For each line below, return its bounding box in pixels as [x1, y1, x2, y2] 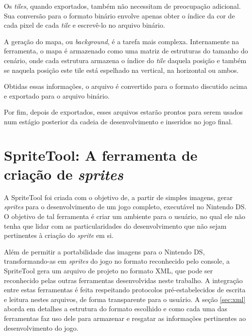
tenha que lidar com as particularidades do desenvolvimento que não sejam [4, 220, 227, 231]
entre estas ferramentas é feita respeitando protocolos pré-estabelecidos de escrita [4, 285, 246, 295]
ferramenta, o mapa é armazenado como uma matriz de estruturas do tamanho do [4, 46, 248, 56]
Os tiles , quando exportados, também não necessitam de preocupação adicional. [4, 1, 241, 11]
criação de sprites [4, 164, 123, 184]
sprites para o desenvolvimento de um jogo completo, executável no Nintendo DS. [4, 202, 247, 212]
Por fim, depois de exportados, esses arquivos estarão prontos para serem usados [4, 107, 243, 117]
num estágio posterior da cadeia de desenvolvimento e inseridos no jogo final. [4, 116, 233, 126]
